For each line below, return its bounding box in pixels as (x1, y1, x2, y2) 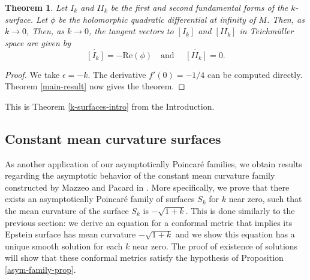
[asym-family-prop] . (5, 263, 76, 275)
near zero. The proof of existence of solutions (132, 239, 298, 252)
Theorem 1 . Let (5, 1, 68, 13)
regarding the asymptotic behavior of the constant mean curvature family (5, 169, 275, 182)
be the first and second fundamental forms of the (110, 1, 288, 13)
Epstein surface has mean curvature (5, 228, 136, 240)
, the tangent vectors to (89, 25, 174, 37)
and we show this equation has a (175, 228, 295, 240)
